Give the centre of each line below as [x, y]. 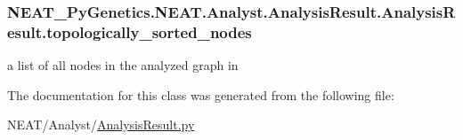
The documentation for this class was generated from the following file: [201, 94]
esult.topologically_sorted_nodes [130, 31]
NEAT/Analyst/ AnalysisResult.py [101, 124]
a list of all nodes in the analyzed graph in [123, 65]
